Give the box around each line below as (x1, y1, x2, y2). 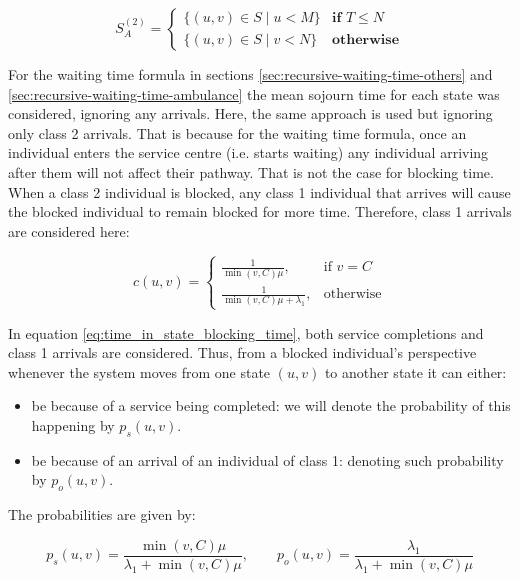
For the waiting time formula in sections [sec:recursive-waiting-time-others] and (8, 64, 493, 84)
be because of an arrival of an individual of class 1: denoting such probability (31, 449, 504, 470)
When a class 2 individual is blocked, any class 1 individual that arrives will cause (8, 181, 511, 202)
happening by (31, 415, 115, 436)
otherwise (323, 287, 382, 302)
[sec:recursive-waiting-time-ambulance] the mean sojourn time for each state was (8, 83, 500, 104)
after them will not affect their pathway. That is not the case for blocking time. (8, 161, 494, 182)
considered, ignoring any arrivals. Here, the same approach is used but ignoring (8, 103, 493, 124)
